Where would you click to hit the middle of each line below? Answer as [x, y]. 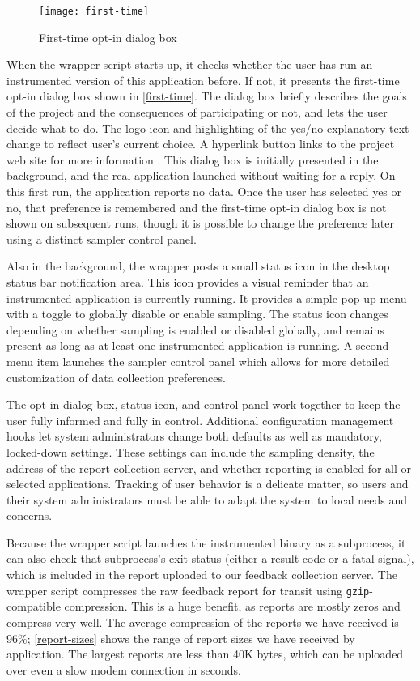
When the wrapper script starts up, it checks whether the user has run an [190, 64]
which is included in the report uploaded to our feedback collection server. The [202, 575]
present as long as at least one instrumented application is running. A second [198, 345]
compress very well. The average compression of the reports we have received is [203, 621]
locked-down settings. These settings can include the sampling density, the [191, 451]
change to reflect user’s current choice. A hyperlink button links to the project [201, 144]
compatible [34, 606]
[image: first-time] [94, 11]
